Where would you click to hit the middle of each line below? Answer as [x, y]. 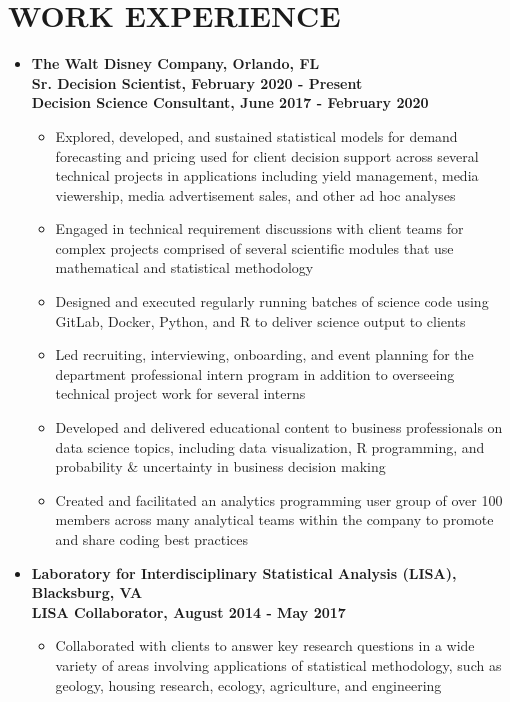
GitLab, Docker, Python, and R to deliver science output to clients [260, 320]
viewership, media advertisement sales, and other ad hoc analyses [255, 194]
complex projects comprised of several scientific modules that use [254, 247]
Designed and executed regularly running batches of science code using [272, 301]
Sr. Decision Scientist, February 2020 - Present [197, 82]
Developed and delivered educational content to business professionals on [279, 427]
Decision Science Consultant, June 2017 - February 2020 [230, 102]
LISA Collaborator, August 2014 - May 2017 [188, 611]
